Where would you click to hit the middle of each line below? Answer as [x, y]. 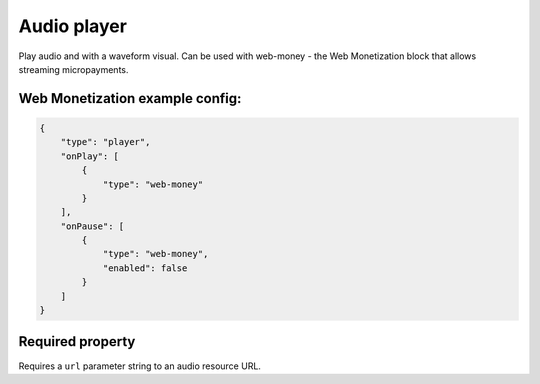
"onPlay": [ [90, 156]
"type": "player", [105, 142]
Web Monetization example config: [130, 98]
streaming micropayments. [73, 69]
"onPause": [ [92, 226]
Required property [77, 341]
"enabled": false [145, 268]
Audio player [72, 26]
